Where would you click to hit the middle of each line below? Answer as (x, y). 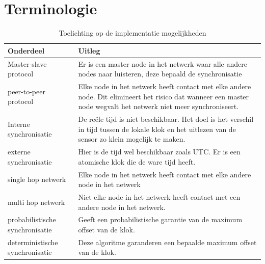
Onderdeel (26, 50)
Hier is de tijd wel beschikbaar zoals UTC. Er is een (159, 152)
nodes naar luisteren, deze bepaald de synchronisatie (160, 74)
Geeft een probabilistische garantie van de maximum (160, 219)
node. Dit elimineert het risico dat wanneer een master (164, 96)
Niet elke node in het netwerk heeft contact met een (159, 196)
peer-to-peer (26, 91)
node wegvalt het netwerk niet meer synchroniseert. (158, 106)
